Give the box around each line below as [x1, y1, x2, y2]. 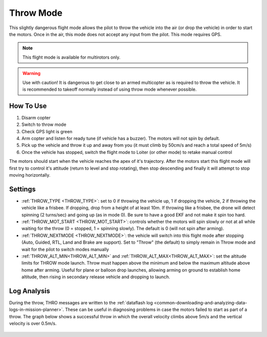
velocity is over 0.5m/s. [9, 321, 57, 327]
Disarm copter [21, 114, 51, 120]
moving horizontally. [9, 172, 50, 178]
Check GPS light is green [21, 128, 73, 134]
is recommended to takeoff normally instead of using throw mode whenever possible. [22, 86, 197, 92]
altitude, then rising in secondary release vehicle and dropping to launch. [21, 274, 171, 280]
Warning [22, 71, 41, 76]
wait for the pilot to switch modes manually [21, 246, 109, 252]
